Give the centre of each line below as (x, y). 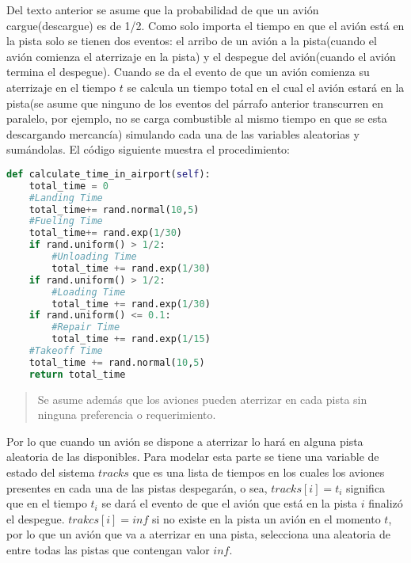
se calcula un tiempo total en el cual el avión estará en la (266, 87)
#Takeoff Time (66, 351)
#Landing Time (66, 198)
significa (366, 487)
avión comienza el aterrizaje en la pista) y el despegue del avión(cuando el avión (201, 56)
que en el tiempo (47, 503)
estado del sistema (51, 472)
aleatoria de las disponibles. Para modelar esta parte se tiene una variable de (193, 456)
